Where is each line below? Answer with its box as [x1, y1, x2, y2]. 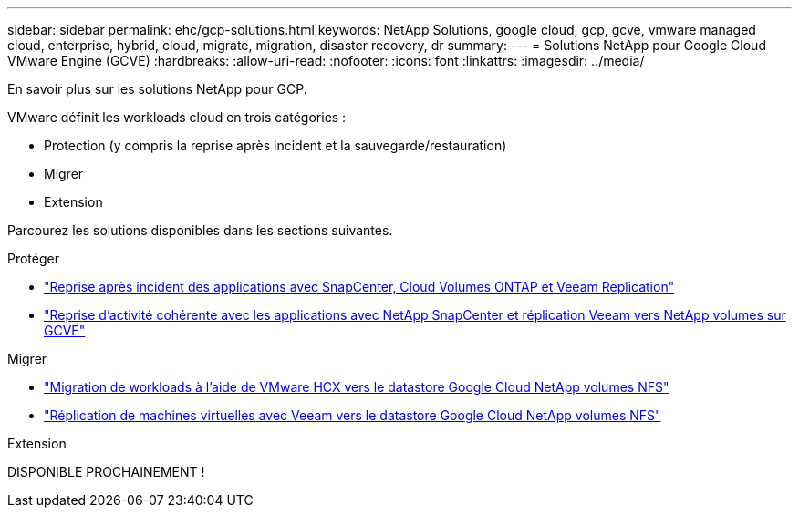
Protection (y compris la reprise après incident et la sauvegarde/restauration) [44, 138, 507, 153]
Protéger [7, 251, 59, 266]
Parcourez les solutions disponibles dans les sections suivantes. [7, 222, 393, 238]
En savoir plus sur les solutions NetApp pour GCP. [7, 81, 307, 97]
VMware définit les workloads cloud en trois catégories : [7, 109, 347, 125]
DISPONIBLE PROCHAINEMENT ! [7, 464, 205, 479]
